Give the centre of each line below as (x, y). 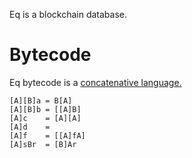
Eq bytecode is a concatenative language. (95, 82)
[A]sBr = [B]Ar (43, 144)
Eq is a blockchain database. (68, 14)
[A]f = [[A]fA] (47, 135)
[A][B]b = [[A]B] (45, 109)
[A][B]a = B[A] (41, 100)
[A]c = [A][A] (45, 118)
